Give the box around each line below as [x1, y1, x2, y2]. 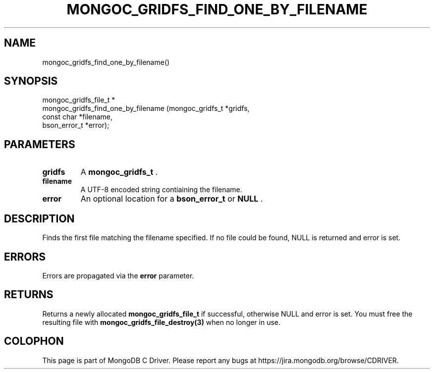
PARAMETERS [4, 138, 75, 151]
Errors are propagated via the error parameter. [42, 271, 194, 280]
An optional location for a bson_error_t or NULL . [80, 194, 263, 204]
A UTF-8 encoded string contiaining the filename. [80, 185, 242, 194]
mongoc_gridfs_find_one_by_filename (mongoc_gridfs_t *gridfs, [42, 104, 250, 113]
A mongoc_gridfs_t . [80, 167, 158, 177]
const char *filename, [42, 112, 113, 121]
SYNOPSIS [4, 75, 58, 88]
